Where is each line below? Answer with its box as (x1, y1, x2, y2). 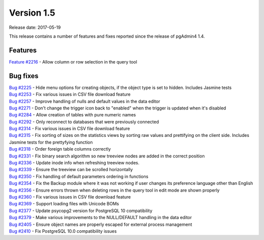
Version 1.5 (9, 7, 56, 18)
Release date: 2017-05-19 (9, 24, 61, 30)
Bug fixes (9, 71, 39, 80)
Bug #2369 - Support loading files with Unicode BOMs (9, 201, 119, 207)
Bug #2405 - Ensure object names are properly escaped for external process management (9, 221, 193, 227)
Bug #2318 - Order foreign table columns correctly (9, 146, 111, 152)
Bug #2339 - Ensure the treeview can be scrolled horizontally (9, 167, 133, 173)
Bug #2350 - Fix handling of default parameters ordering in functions (9, 174, 149, 179)
